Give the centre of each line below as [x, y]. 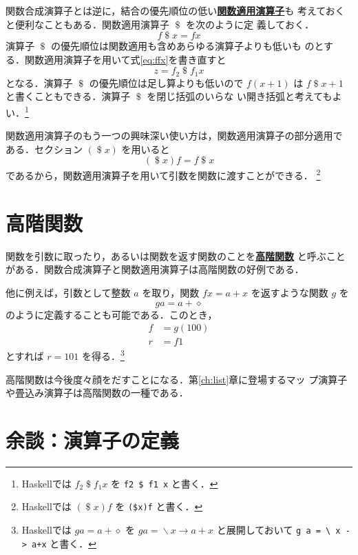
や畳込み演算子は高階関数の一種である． [97, 393]
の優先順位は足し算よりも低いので [166, 82]
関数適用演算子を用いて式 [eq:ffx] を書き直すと [125, 59]
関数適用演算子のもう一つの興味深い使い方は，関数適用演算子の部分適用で [174, 135]
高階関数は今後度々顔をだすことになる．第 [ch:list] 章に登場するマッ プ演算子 [177, 379]
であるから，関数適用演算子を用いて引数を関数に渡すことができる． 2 [163, 174]
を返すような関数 [289, 293]
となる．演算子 [39, 82]
